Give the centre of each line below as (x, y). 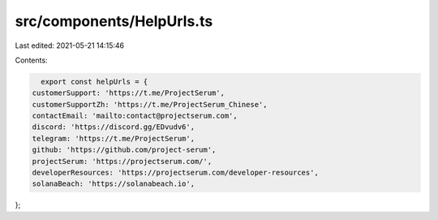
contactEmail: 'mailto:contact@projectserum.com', (135, 116)
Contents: (31, 60)
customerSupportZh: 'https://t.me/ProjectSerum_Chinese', (150, 104)
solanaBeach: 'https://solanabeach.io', (113, 184)
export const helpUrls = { (94, 82)
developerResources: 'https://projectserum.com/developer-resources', (176, 173)
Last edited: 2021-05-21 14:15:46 (70, 45)
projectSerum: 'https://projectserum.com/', (122, 161)
